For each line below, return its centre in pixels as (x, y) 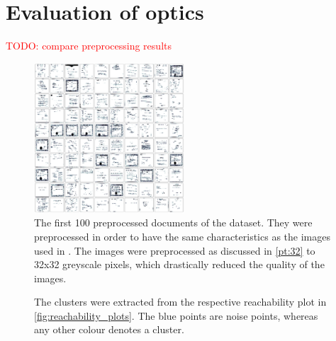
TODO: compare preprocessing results (89, 46)
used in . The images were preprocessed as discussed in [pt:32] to (175, 250)
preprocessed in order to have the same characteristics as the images (182, 236)
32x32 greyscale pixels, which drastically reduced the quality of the (179, 264)
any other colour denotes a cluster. (109, 329)
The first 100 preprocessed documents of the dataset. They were (173, 222)
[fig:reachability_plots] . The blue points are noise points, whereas (176, 315)
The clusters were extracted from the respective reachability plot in (180, 302)
